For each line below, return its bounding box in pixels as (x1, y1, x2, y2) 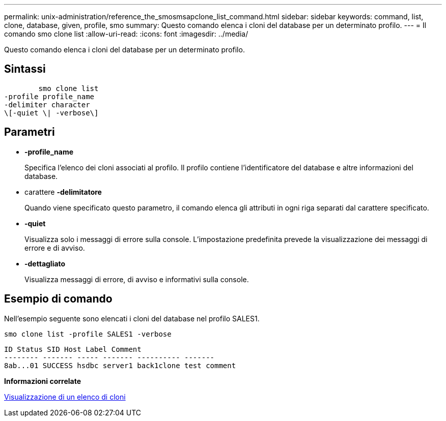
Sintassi (4, 63, 46, 76)
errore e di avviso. (24, 243, 85, 252)
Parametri (4, 126, 55, 139)
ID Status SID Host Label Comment (4, 345, 142, 353)
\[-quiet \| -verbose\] (4, 108, 99, 117)
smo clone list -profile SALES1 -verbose (4, 329, 172, 338)
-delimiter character (4, 100, 90, 109)
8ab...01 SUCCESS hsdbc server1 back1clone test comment (4, 361, 236, 370)
